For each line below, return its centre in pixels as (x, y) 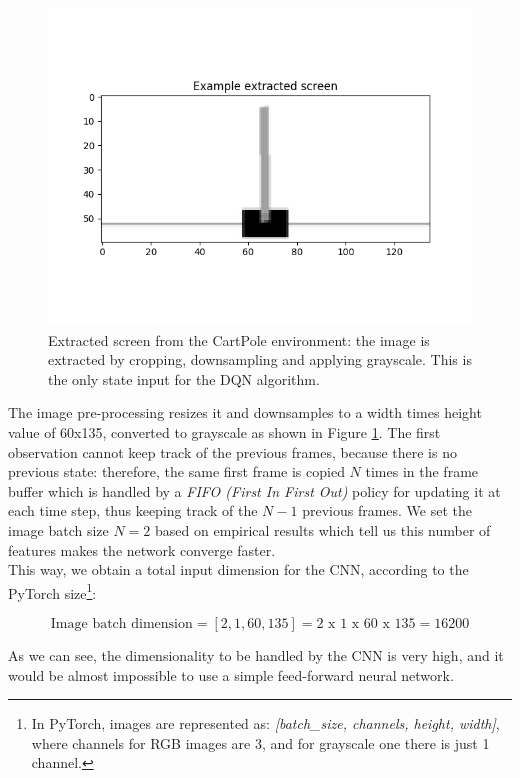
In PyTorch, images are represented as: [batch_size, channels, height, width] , (265, 723)
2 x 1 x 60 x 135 (366, 623)
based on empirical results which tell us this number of (323, 529)
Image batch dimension (121, 623)
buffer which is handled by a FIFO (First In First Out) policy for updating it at (254, 490)
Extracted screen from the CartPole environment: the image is (239, 339)
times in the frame (422, 471)
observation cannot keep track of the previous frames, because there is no (232, 451)
